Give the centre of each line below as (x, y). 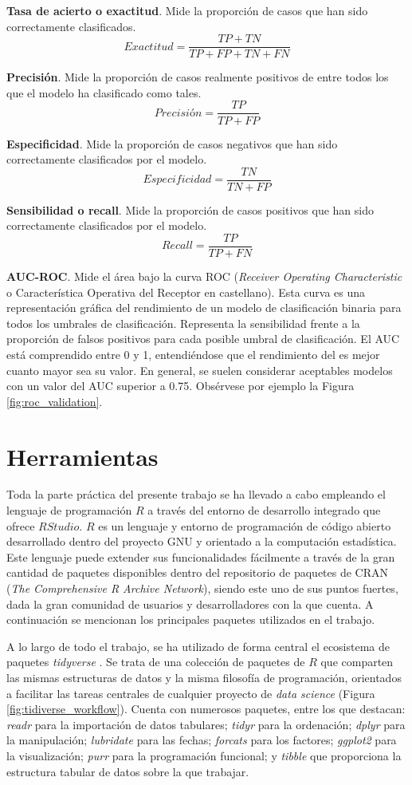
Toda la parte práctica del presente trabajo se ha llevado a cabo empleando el (196, 494)
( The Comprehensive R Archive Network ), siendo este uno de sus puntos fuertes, (202, 588)
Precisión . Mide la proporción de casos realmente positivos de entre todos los (198, 77)
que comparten (357, 662)
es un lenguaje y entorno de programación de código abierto (245, 525)
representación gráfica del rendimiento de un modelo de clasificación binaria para (204, 308)
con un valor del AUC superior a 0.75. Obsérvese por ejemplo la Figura (180, 386)
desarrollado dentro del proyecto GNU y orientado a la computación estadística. (202, 541)
